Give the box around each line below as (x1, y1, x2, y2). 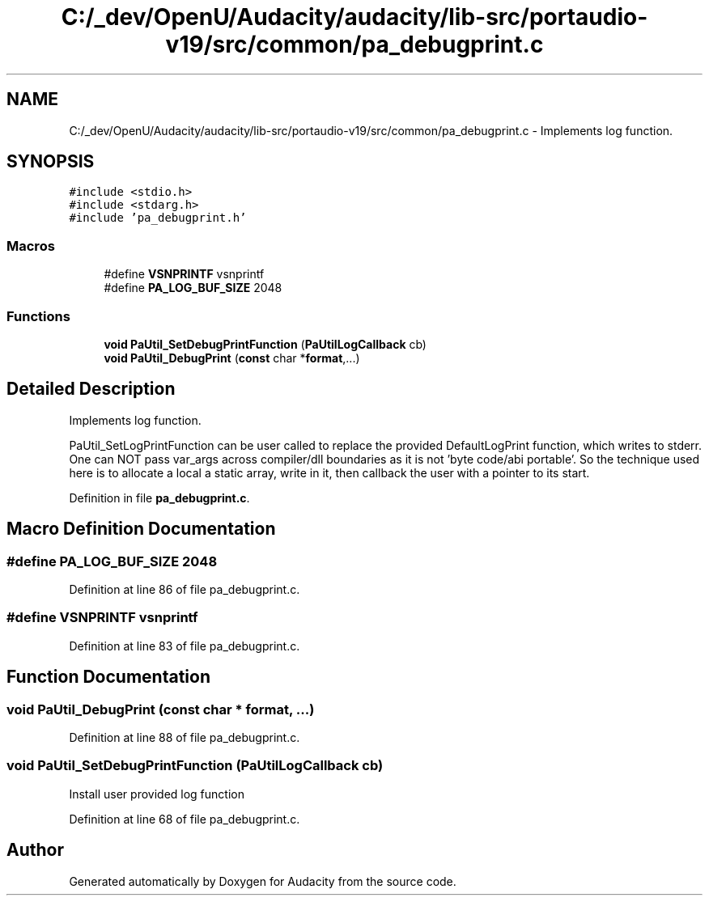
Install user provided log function (69, 786, 244, 801)
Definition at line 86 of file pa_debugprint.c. (69, 582, 300, 596)
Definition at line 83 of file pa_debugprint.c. (69, 638, 300, 653)
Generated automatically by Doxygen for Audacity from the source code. (69, 874, 456, 888)
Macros (6, 237, 55, 254)
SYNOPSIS (6, 151, 95, 172)
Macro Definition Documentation (6, 519, 276, 540)
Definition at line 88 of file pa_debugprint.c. (69, 730, 300, 744)
